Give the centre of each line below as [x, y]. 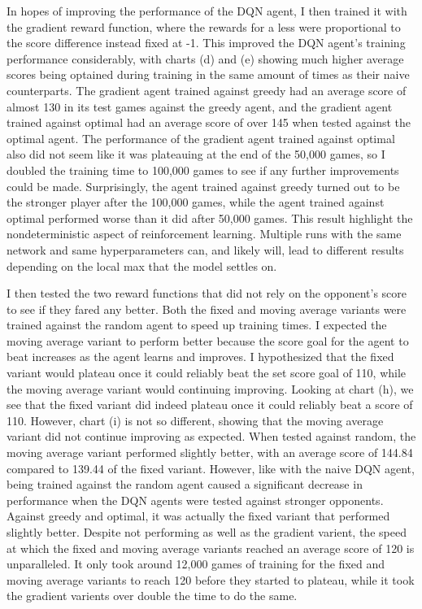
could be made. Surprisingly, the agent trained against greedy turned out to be [203, 186]
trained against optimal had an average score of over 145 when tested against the [209, 122]
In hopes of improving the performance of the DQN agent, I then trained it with [207, 11]
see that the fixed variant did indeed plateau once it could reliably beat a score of [210, 405]
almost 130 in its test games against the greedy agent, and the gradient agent [200, 106]
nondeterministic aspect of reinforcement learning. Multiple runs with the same [204, 234]
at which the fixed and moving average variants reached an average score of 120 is [211, 548]
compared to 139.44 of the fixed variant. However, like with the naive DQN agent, [211, 468]
